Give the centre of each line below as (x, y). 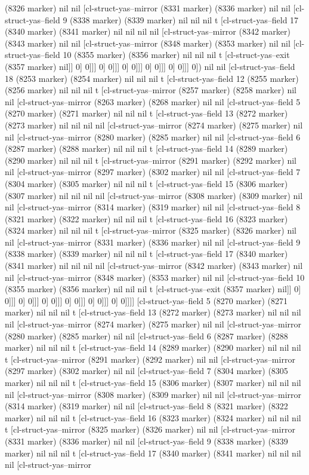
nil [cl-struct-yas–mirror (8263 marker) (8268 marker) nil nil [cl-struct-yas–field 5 (153, 101)
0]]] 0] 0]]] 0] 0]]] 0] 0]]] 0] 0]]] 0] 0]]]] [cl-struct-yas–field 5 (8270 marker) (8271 (146, 300)
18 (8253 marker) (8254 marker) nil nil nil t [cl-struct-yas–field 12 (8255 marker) (152, 78)
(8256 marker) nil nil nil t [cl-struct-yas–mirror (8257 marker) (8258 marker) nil (151, 90)
